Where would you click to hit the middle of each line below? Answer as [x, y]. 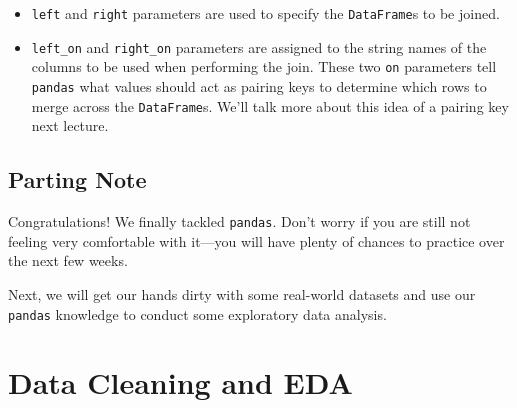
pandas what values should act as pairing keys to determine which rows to [259, 85]
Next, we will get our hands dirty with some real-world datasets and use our [242, 293]
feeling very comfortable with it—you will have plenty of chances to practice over [256, 240]
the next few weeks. [68, 260]
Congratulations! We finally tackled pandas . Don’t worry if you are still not [239, 221]
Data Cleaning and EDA [180, 382]
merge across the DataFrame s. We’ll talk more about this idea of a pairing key [270, 105]
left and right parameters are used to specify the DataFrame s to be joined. [265, 13]
